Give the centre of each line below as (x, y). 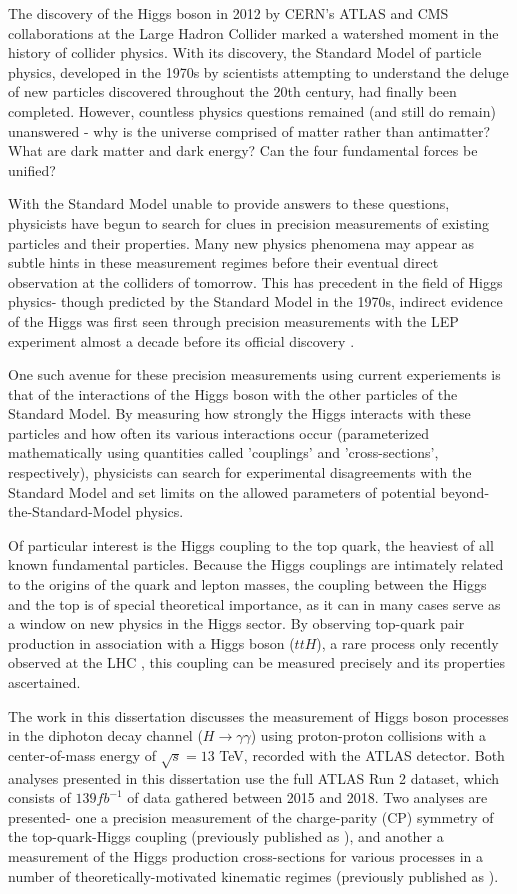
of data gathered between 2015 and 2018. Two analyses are (307, 797)
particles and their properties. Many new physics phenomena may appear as (241, 242)
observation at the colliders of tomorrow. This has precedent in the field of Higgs (255, 281)
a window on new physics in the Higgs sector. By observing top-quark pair (236, 623)
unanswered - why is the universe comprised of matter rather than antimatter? (249, 130)
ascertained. (44, 682)
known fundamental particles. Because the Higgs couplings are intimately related (256, 564)
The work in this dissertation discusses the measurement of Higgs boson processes (258, 715)
